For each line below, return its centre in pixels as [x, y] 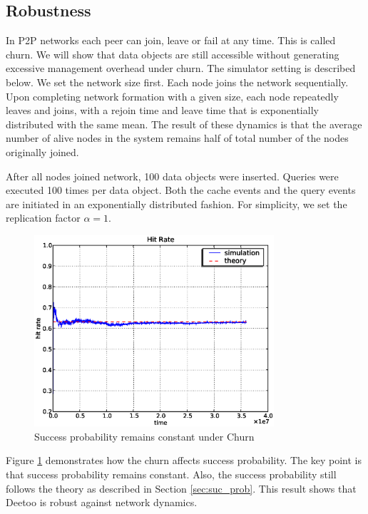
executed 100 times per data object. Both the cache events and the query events [181, 190]
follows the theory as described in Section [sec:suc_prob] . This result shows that [181, 488]
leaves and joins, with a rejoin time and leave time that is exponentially [162, 110]
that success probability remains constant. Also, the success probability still [171, 474]
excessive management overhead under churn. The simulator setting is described [181, 68]
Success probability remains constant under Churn [144, 436]
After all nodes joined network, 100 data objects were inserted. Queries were [172, 176]
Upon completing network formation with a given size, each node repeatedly [172, 96]
